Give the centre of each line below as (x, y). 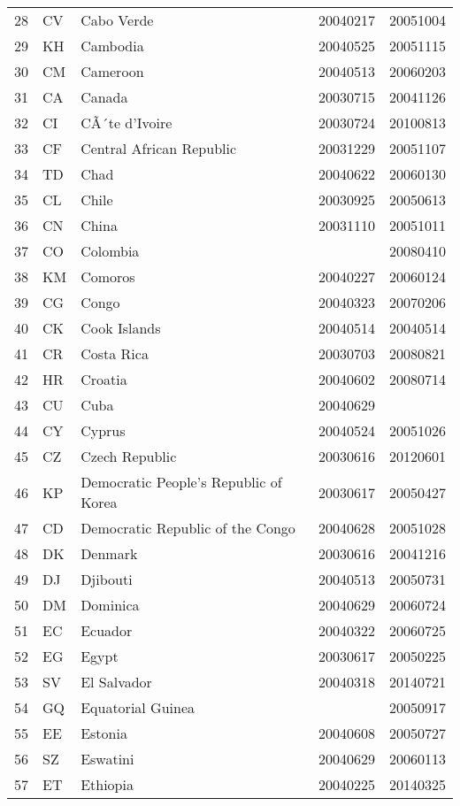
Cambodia (112, 46)
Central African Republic (159, 148)
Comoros (108, 276)
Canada (104, 97)
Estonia (104, 733)
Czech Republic (129, 456)
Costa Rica (115, 353)
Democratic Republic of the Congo (188, 528)
